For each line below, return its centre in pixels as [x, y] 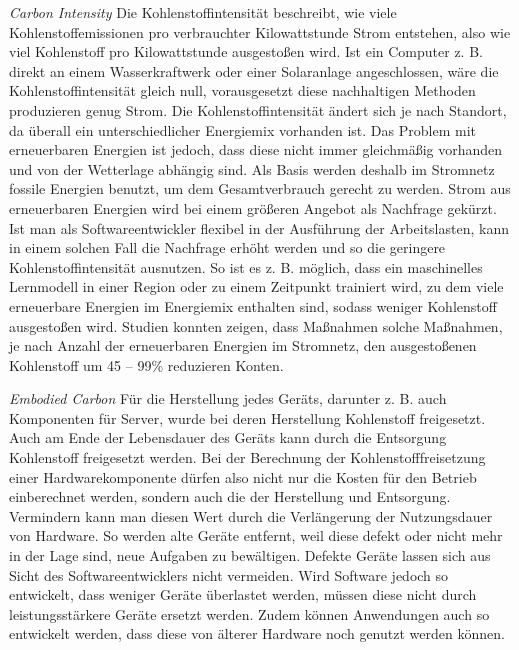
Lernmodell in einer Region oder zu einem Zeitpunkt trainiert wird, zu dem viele [256, 286]
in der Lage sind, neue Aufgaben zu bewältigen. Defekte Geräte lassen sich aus [250, 555]
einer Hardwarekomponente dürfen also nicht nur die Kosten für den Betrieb [243, 476]
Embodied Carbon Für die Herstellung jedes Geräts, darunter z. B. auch [228, 398]
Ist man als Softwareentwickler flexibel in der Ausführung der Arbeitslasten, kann [259, 227]
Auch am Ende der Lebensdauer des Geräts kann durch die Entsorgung [228, 437]
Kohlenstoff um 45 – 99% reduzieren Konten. [146, 364]
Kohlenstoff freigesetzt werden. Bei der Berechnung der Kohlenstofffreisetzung [247, 457]
